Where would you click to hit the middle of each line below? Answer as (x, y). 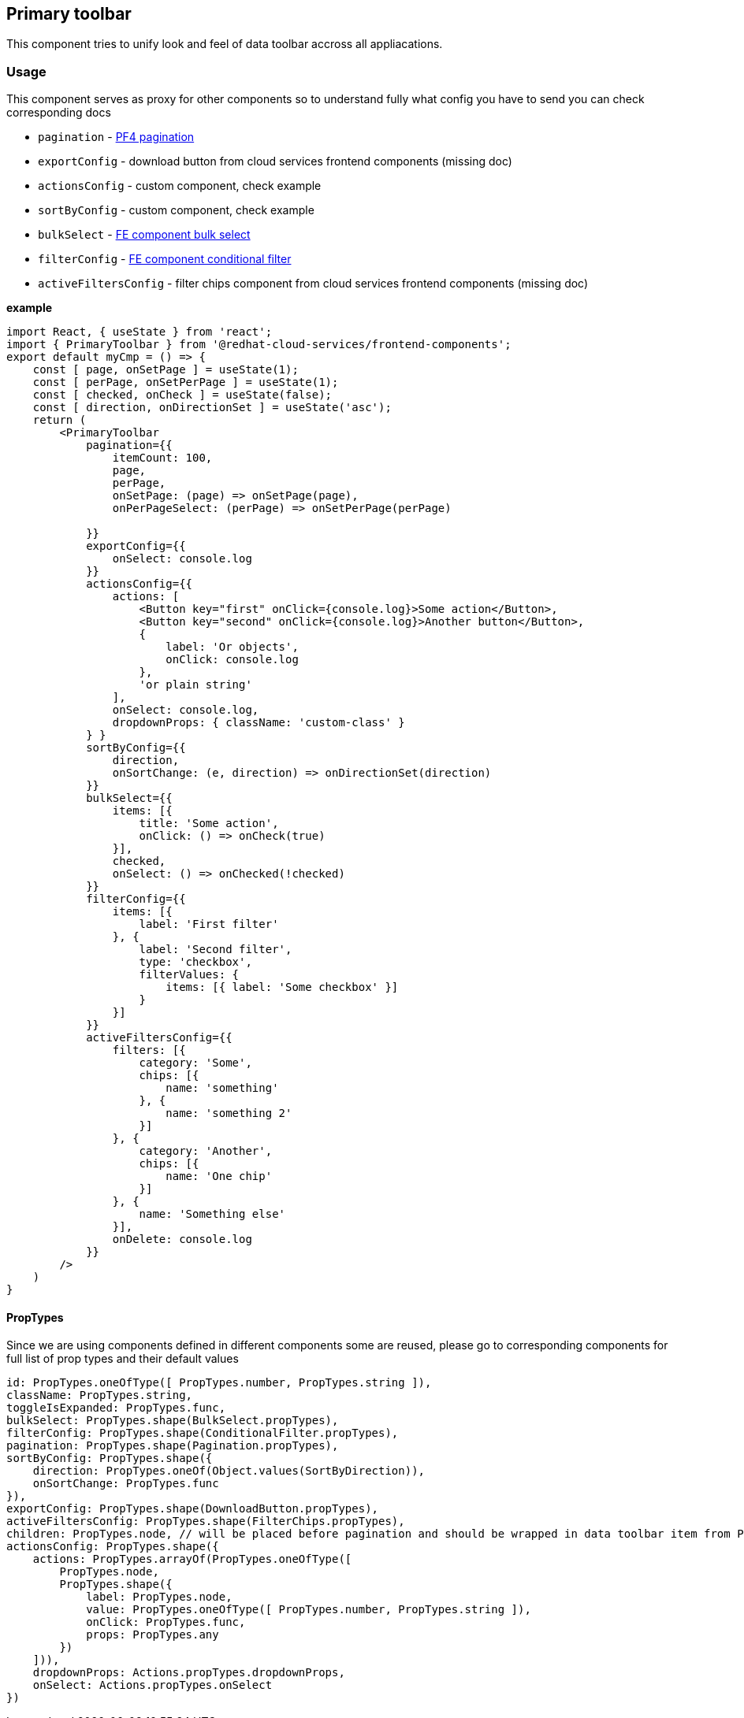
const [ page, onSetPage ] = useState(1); (166, 370)
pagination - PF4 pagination (116, 137)
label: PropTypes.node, (159, 1597)
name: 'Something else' (212, 1214)
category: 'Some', (195, 1063)
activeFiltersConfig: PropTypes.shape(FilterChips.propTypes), (206, 1521)
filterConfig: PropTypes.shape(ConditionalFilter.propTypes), (203, 1433)
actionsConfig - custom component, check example (180, 186)
